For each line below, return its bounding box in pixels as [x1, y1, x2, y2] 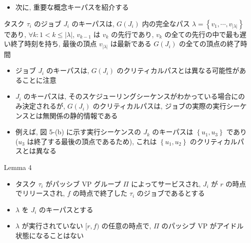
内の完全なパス [142, 18, 190, 28]
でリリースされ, [15, 188, 65, 198]
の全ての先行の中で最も [164, 29, 240, 39]
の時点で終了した [73, 188, 128, 198]
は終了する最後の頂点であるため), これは [27, 136, 157, 146]
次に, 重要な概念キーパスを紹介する [15, 2, 129, 12]
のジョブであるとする [136, 188, 205, 198]
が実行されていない [21, 221, 83, 231]
